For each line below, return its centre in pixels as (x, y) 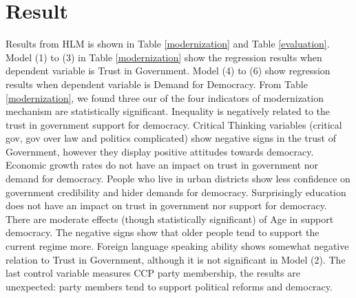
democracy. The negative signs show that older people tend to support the (163, 232)
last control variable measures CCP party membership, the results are (153, 273)
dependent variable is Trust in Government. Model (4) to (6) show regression (168, 71)
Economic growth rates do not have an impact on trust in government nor (162, 165)
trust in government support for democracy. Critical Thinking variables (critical (174, 124)
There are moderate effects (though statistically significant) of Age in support (170, 219)
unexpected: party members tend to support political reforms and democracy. (169, 286)
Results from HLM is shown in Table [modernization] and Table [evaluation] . (168, 44)
